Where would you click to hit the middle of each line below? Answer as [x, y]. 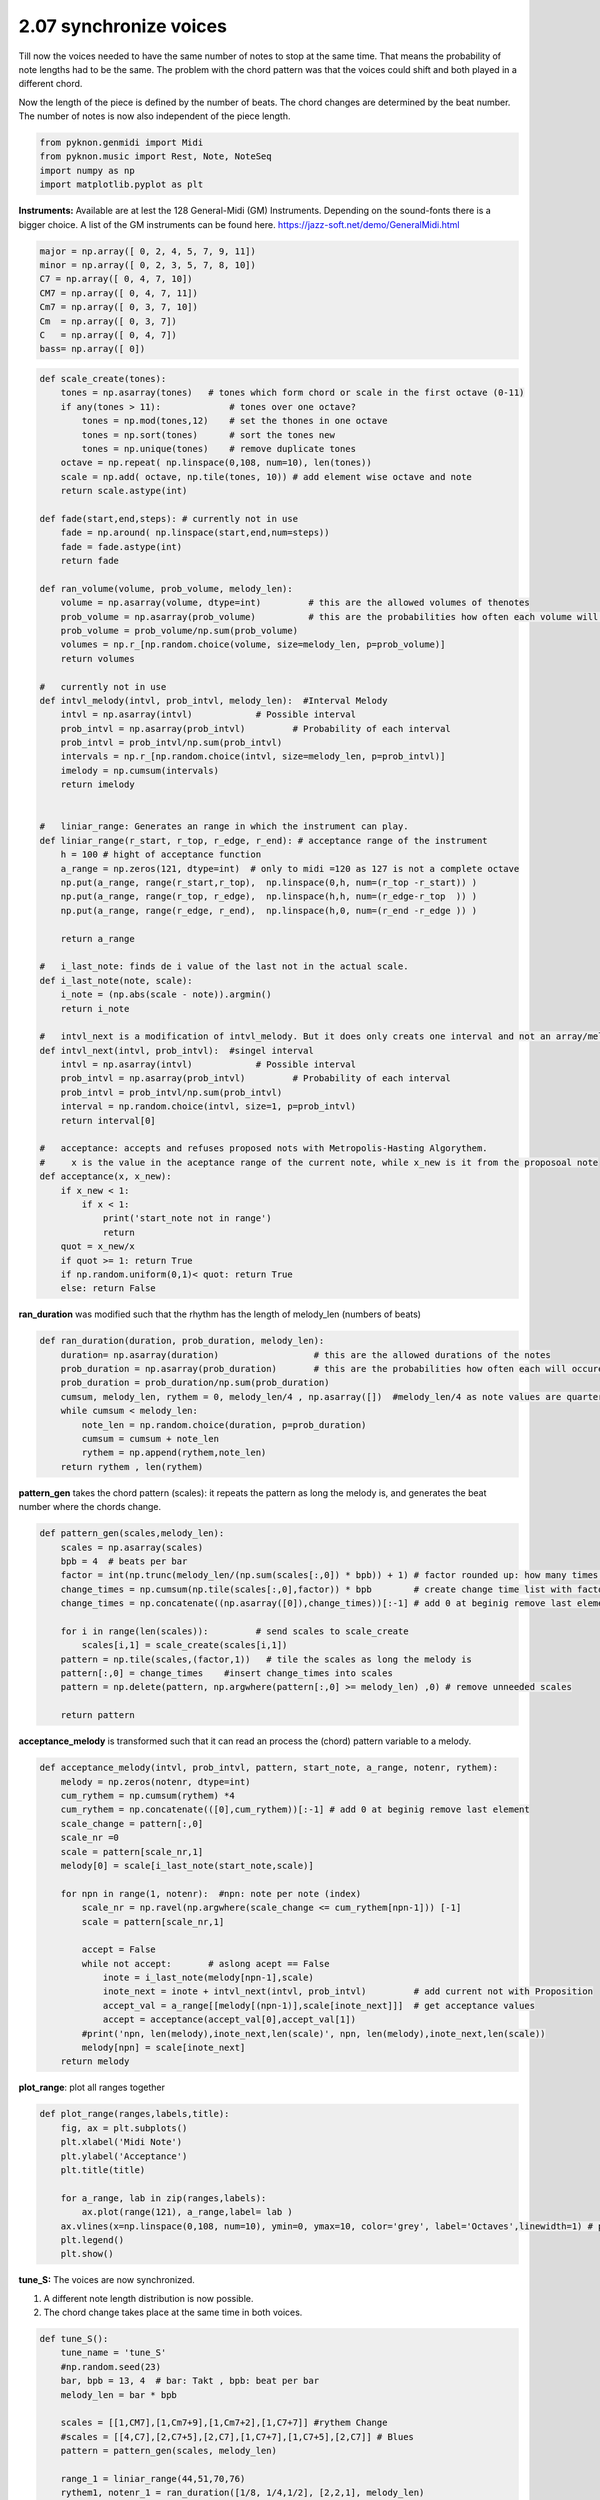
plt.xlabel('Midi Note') [121, 2142]
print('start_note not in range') [187, 1218]
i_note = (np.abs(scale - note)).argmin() [166, 994]
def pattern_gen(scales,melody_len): [132, 1533]
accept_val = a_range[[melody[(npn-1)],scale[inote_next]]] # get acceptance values [318, 2005]
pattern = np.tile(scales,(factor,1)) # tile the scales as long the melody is [266, 1659]
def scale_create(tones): [103, 378]
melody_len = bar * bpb [118, 2394]
